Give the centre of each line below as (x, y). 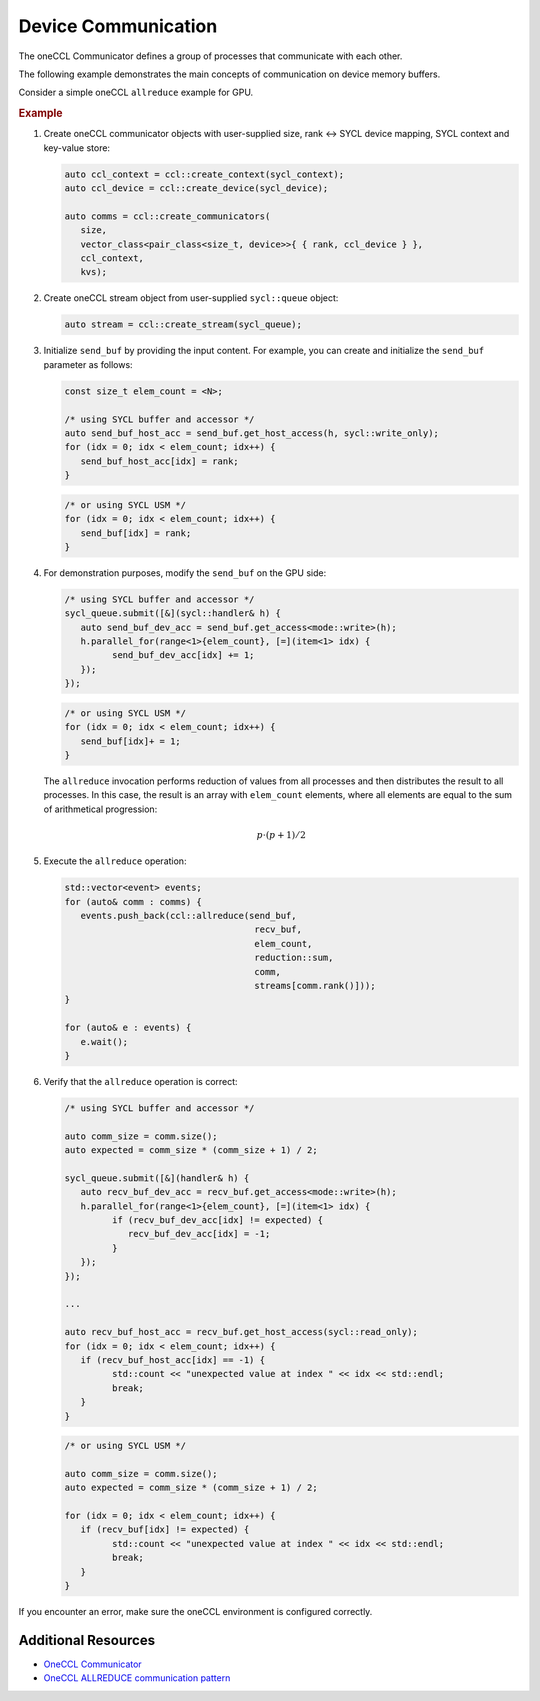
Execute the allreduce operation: (115, 861)
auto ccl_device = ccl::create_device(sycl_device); (196, 188)
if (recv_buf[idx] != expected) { (165, 1529)
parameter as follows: (88, 364)
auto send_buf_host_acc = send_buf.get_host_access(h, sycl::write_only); (252, 433)
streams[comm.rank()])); (315, 986)
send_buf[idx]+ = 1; (131, 741)
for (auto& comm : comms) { (133, 901)
